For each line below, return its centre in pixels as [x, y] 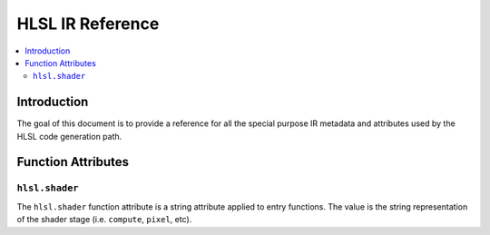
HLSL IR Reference [88, 24]
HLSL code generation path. [69, 136]
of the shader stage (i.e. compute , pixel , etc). [104, 220]
